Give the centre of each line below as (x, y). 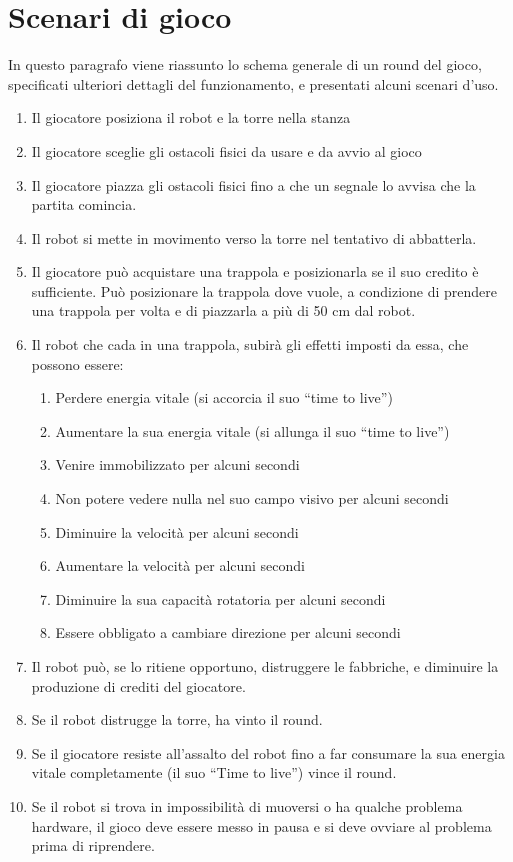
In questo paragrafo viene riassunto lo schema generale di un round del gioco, (245, 64)
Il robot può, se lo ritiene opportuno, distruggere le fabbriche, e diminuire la (265, 666)
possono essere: (77, 363)
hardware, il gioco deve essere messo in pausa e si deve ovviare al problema (261, 825)
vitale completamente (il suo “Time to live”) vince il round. (214, 772)
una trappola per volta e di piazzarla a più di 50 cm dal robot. (223, 310)
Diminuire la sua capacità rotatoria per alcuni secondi (220, 598)
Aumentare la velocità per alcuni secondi (180, 565)
